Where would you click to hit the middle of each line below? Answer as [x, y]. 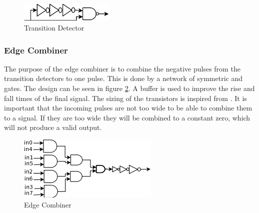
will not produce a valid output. [53, 127]
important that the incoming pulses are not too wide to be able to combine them [128, 108]
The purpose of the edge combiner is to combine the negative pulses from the [122, 68]
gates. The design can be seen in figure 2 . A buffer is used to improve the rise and [129, 88]
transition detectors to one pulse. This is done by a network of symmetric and [123, 78]
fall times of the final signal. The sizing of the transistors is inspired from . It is [125, 98]
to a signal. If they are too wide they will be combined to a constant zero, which [127, 117]
